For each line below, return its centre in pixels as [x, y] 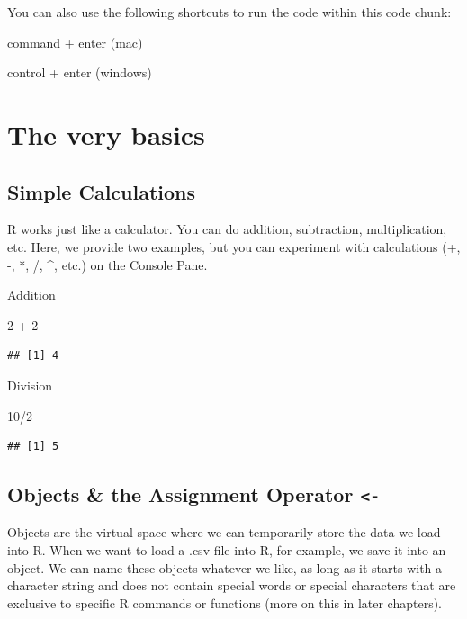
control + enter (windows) [80, 72]
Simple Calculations [102, 191]
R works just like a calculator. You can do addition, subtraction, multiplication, [227, 229]
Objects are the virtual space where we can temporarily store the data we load [224, 532]
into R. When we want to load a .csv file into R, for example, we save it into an [227, 550]
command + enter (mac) [75, 42]
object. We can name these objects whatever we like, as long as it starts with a [225, 567]
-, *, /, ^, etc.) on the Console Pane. [108, 264]
